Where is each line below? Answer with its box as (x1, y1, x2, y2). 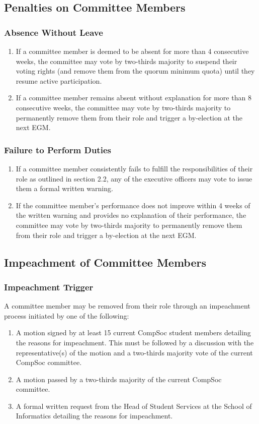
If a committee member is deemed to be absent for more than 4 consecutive (16, 46, 249, 56)
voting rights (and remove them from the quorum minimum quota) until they (16, 66, 255, 76)
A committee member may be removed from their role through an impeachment (4, 300, 250, 311)
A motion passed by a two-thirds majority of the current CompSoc (16, 374, 222, 384)
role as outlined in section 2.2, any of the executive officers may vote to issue (16, 173, 252, 184)
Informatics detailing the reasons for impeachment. (16, 410, 173, 421)
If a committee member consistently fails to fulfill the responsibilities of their (16, 163, 253, 173)
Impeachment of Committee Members (4, 254, 207, 270)
